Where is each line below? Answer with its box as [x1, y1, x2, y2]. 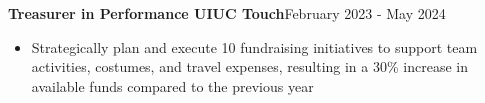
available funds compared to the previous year [31, 75, 314, 96]
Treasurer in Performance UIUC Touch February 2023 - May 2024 [8, 3, 446, 23]
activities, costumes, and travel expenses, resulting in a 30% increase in [31, 56, 468, 77]
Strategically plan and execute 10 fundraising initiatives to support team [31, 36, 478, 57]
